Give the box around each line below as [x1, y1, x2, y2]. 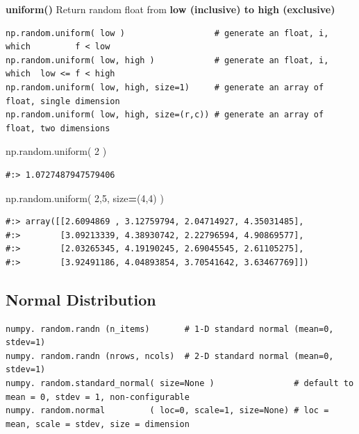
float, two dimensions [6, 123, 110, 133]
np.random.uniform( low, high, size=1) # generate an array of [6, 82, 324, 92]
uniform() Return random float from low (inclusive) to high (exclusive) [6, 2, 335, 16]
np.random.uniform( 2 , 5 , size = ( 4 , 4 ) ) [6, 190, 164, 205]
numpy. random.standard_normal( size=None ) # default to [6, 378, 354, 389]
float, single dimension [6, 96, 120, 106]
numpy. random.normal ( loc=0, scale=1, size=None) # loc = [6, 406, 329, 416]
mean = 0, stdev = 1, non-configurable [6, 392, 190, 402]
